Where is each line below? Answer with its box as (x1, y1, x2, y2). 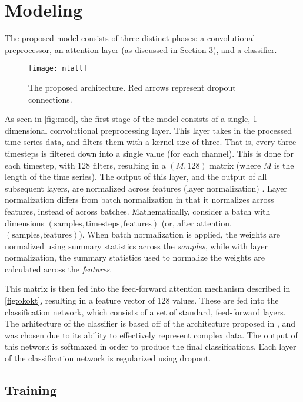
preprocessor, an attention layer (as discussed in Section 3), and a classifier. (5, 43, 277, 55)
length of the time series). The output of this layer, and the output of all (5, 170, 267, 183)
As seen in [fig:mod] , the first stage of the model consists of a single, (5, 113, 251, 125)
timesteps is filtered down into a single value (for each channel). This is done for (5, 147, 294, 159)
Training (5, 381, 57, 399)
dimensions (5, 216, 45, 229)
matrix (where (209, 159, 261, 171)
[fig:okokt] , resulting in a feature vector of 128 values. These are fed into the (5, 294, 279, 307)
